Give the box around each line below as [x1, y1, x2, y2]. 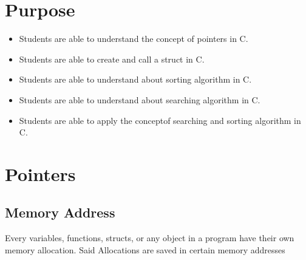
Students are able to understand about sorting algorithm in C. [19, 73, 252, 86]
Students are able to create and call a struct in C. [19, 52, 205, 65]
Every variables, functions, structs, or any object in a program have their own [5, 231, 294, 244]
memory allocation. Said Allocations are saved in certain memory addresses [5, 243, 285, 256]
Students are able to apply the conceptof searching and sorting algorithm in [19, 114, 301, 126]
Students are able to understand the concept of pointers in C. [19, 32, 248, 45]
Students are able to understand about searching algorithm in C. [19, 93, 260, 106]
